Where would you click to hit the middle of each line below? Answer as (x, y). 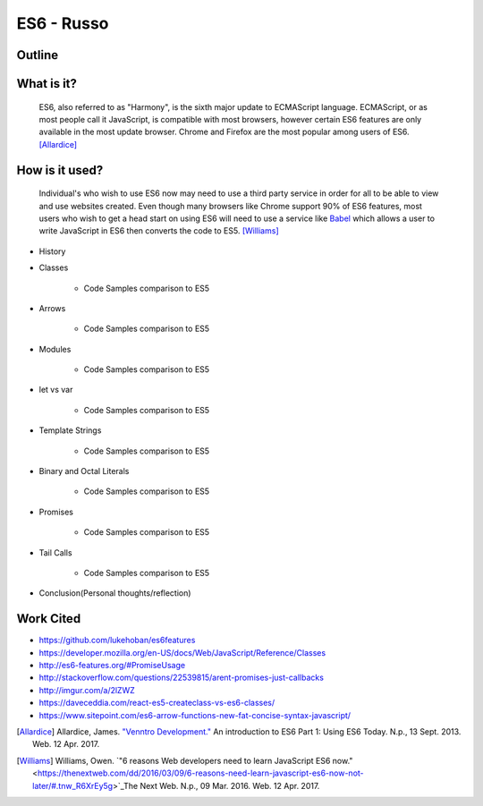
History (52, 251)
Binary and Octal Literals (84, 471)
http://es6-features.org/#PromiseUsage (112, 666)
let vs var (56, 390)
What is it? (47, 84)
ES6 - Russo (63, 23)
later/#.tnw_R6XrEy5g (73, 785)
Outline (37, 55)
